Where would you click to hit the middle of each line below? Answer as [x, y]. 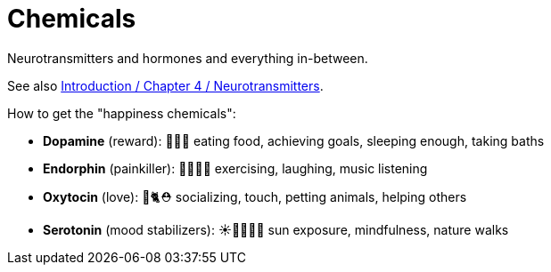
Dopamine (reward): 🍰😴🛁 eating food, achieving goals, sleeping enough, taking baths [294, 140]
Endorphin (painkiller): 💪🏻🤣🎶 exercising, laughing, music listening [235, 168]
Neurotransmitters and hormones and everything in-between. [188, 58]
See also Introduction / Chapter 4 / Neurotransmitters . [165, 85]
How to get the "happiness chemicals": [122, 113]
